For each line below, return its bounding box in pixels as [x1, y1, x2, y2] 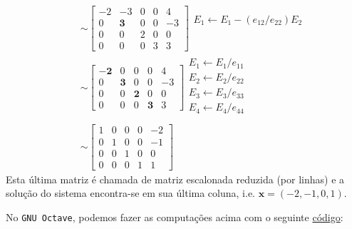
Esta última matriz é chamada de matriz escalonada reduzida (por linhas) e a [6, 171, 345, 186]
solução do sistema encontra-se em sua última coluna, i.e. [6, 185, 255, 200]
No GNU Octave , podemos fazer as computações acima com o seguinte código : [6, 209, 343, 224]
